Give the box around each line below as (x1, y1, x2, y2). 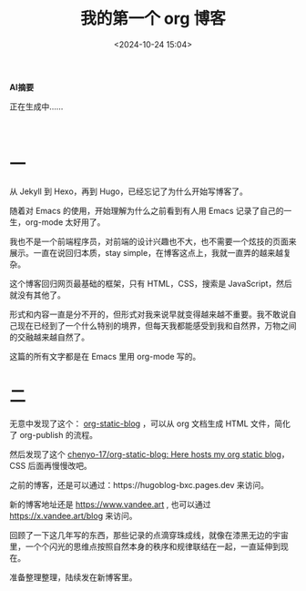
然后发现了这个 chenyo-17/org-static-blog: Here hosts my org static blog (9, 448, 282, 460)
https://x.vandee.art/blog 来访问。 (9, 510, 138, 521)
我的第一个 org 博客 (80, 8, 226, 29)
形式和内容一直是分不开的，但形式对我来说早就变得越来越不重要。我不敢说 (9, 309, 289, 320)
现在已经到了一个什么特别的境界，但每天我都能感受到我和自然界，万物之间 (16, 320, 297, 331)
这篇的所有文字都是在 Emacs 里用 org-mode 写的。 (9, 351, 201, 362)
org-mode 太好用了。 (25, 216, 106, 228)
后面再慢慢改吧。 (27, 460, 93, 471)
